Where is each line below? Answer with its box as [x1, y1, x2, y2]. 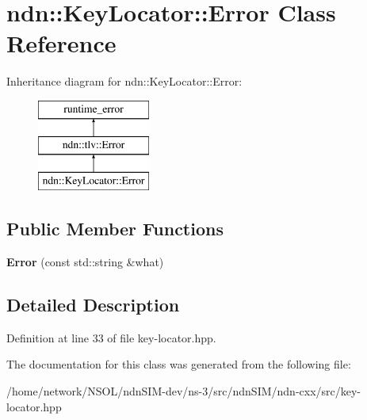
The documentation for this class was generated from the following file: [6, 356, 351, 372]
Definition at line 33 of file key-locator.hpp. [6, 329, 216, 346]
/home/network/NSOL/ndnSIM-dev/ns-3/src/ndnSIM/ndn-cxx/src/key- [6, 383, 361, 399]
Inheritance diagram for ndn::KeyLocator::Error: [6, 73, 243, 90]
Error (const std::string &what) [6, 254, 164, 270]
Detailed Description [6, 292, 180, 317]
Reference [6, 27, 117, 59]
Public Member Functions [6, 216, 224, 241]
